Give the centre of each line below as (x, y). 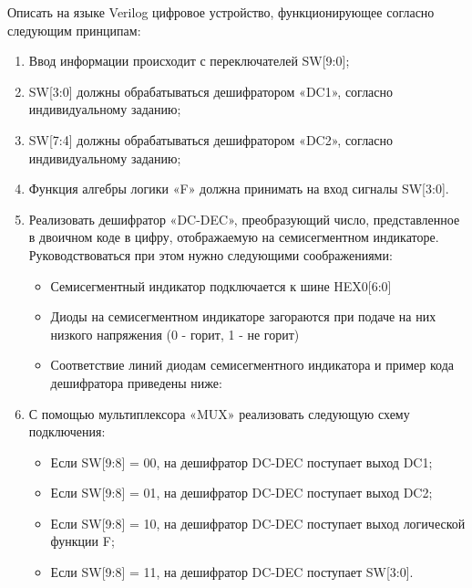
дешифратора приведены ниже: (136, 382)
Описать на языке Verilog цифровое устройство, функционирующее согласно (221, 12)
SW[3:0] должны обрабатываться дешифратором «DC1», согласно (211, 91)
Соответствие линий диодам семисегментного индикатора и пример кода (252, 365)
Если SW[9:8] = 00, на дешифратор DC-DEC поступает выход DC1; (241, 462)
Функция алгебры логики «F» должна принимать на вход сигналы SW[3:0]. (239, 189)
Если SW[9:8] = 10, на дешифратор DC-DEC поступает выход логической (258, 523)
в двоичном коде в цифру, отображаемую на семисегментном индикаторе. (234, 237)
